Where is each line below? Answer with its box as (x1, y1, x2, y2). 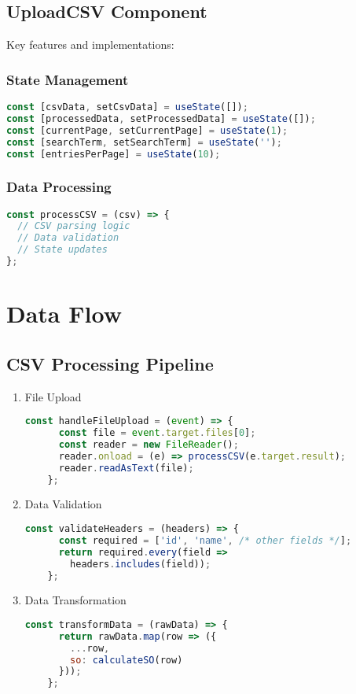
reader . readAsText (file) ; (58, 462, 194, 474)
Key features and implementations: (6, 36, 174, 53)
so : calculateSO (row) (70, 654, 183, 666)
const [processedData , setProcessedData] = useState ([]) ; (6, 113, 316, 124)
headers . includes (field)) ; (70, 558, 211, 570)
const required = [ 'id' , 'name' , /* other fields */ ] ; (58, 534, 352, 546)
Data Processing (6, 177, 112, 197)
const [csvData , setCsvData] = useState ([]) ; (6, 102, 248, 113)
